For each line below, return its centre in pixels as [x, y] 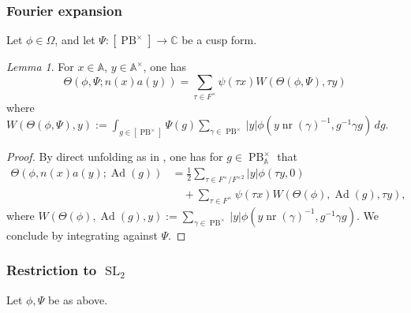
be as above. [78, 299]
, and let [75, 40]
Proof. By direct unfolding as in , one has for [115, 156]
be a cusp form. [219, 40]
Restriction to [52, 270]
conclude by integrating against [82, 235]
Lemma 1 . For [40, 67]
